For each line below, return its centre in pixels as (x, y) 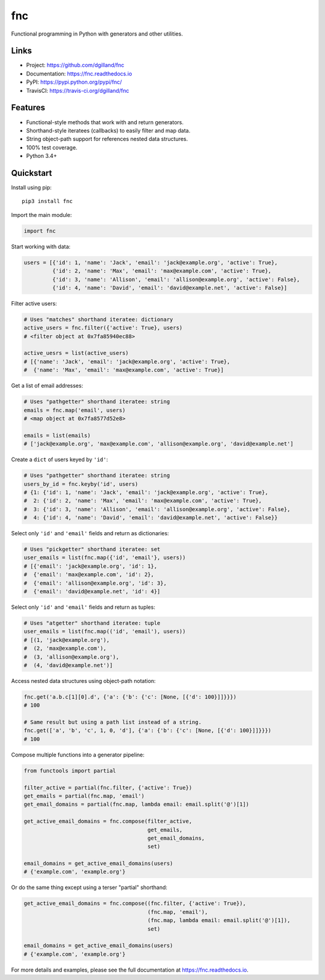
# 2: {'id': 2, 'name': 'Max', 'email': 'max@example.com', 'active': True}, (143, 501)
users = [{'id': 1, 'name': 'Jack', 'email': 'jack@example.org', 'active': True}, (151, 262)
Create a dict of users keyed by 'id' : (60, 460)
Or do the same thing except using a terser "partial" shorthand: (89, 887)
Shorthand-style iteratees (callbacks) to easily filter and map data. (108, 130)
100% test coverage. (52, 147)
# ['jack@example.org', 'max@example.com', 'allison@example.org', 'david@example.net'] (159, 444)
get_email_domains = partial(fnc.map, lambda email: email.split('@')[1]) (137, 804)
